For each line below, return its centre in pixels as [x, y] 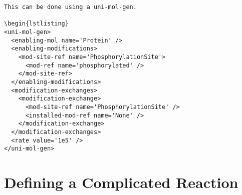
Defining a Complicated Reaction [121, 182]
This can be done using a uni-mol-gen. [70, 7]
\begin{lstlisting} [36, 24]
